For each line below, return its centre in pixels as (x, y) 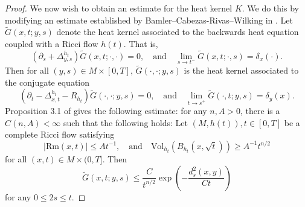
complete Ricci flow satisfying (60, 134)
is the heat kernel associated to (241, 70)
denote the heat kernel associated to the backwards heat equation (178, 32)
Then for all (27, 70)
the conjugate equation (47, 82)
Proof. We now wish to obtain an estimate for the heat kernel (119, 8)
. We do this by (270, 8)
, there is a (260, 111)
